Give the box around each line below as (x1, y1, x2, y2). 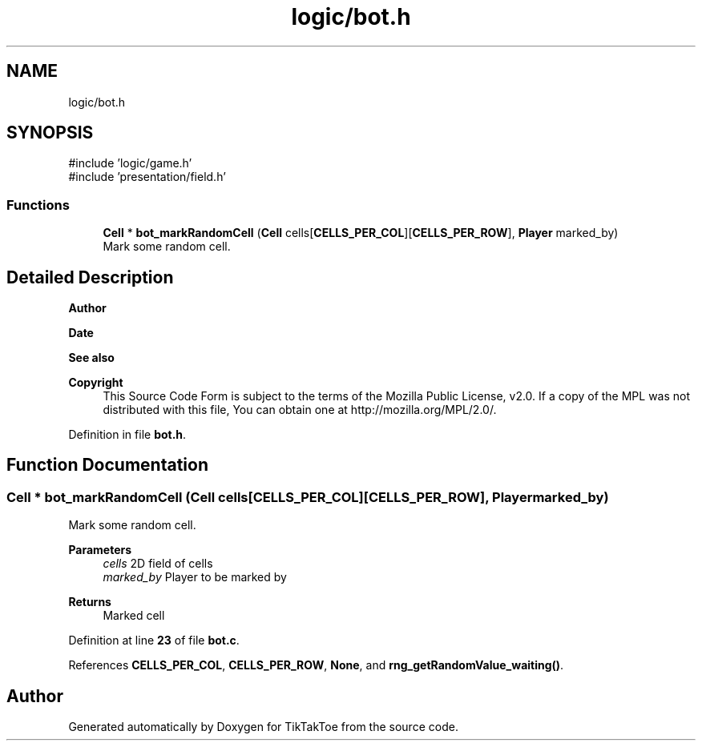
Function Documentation (6, 455, 208, 476)
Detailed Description (6, 267, 174, 287)
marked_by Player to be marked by (103, 570, 287, 584)
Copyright (68, 376, 123, 390)
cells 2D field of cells (103, 556, 213, 571)
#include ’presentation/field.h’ (68, 170, 226, 184)
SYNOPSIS (6, 122, 94, 143)
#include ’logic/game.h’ (68, 156, 192, 171)
